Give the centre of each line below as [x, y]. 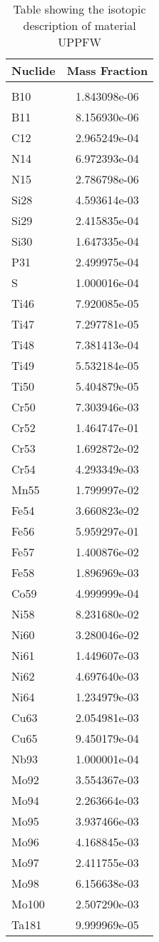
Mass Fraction [107, 70]
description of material [79, 25]
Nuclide [34, 70]
